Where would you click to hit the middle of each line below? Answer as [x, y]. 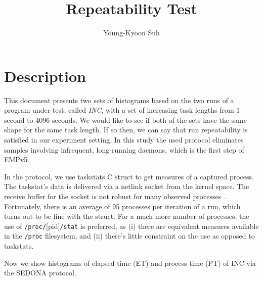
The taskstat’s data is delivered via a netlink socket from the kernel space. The [127, 186]
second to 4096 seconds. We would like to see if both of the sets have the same [125, 120]
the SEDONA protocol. [40, 273]
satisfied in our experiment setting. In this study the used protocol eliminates [124, 140]
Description [45, 76]
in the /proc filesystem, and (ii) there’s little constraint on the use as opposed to [129, 236]
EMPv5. [17, 159]
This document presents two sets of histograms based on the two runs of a [119, 100]
